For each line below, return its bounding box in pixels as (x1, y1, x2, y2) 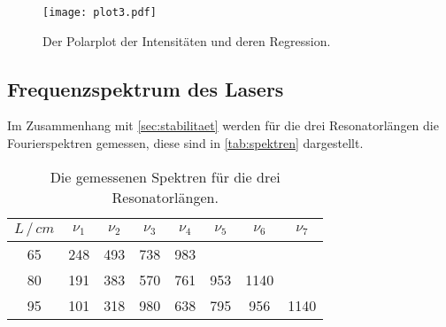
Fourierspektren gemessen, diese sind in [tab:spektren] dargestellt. (7, 134, 364, 152)
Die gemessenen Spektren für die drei (50, 166, 281, 187)
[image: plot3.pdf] (42, 6, 157, 19)
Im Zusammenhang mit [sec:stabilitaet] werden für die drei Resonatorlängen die (7, 116, 439, 135)
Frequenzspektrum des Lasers (7, 74, 284, 102)
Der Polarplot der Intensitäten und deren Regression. (42, 31, 331, 50)
